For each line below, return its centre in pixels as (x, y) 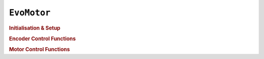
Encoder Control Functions (42, 39)
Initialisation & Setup (35, 28)
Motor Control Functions (40, 50)
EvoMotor (30, 13)
